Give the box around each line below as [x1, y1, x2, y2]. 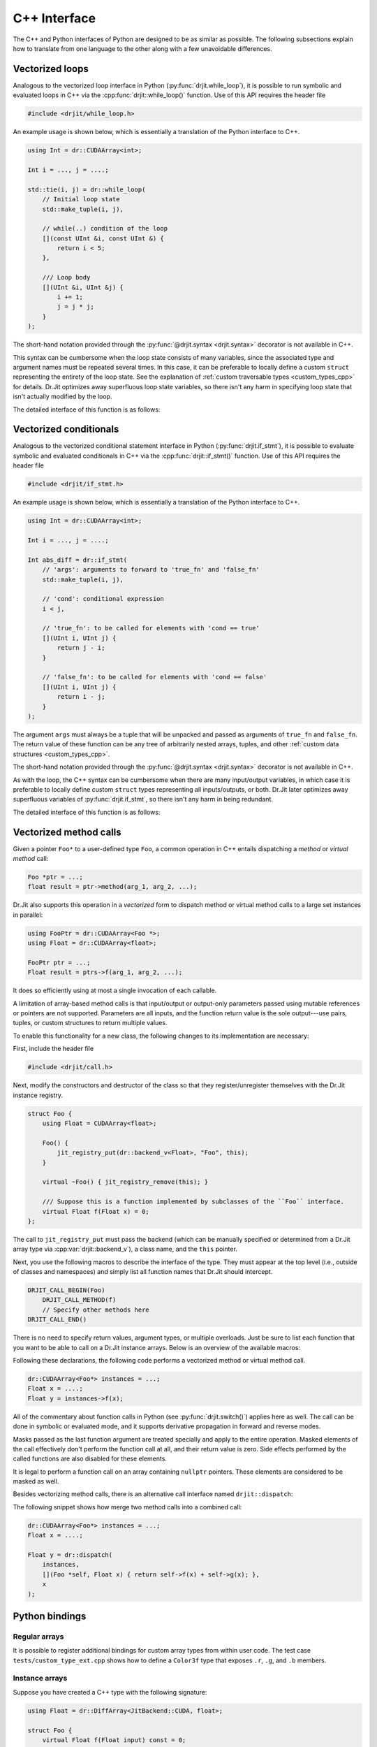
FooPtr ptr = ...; [27, 958, 91, 966]
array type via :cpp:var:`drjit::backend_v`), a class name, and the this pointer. [13, 1245, 237, 1254]
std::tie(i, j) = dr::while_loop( [27, 185, 146, 194]
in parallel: [13, 911, 43, 919]
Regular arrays [13, 1632, 64, 1641]
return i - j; [57, 693, 105, 701]
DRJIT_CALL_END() [27, 1316, 87, 1324]
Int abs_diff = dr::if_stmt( [27, 556, 128, 564]
